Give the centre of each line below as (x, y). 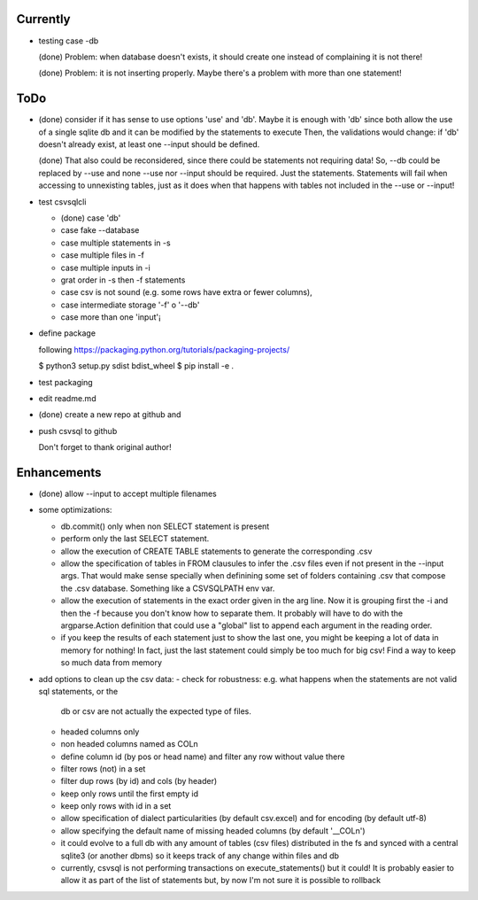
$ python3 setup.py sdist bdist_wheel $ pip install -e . (136, 366)
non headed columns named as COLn (129, 744)
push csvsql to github (78, 431)
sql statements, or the (78, 691)
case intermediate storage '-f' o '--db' (130, 305)
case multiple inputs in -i (105, 268)
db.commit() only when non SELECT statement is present (165, 526)
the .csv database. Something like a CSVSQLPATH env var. (168, 588)
